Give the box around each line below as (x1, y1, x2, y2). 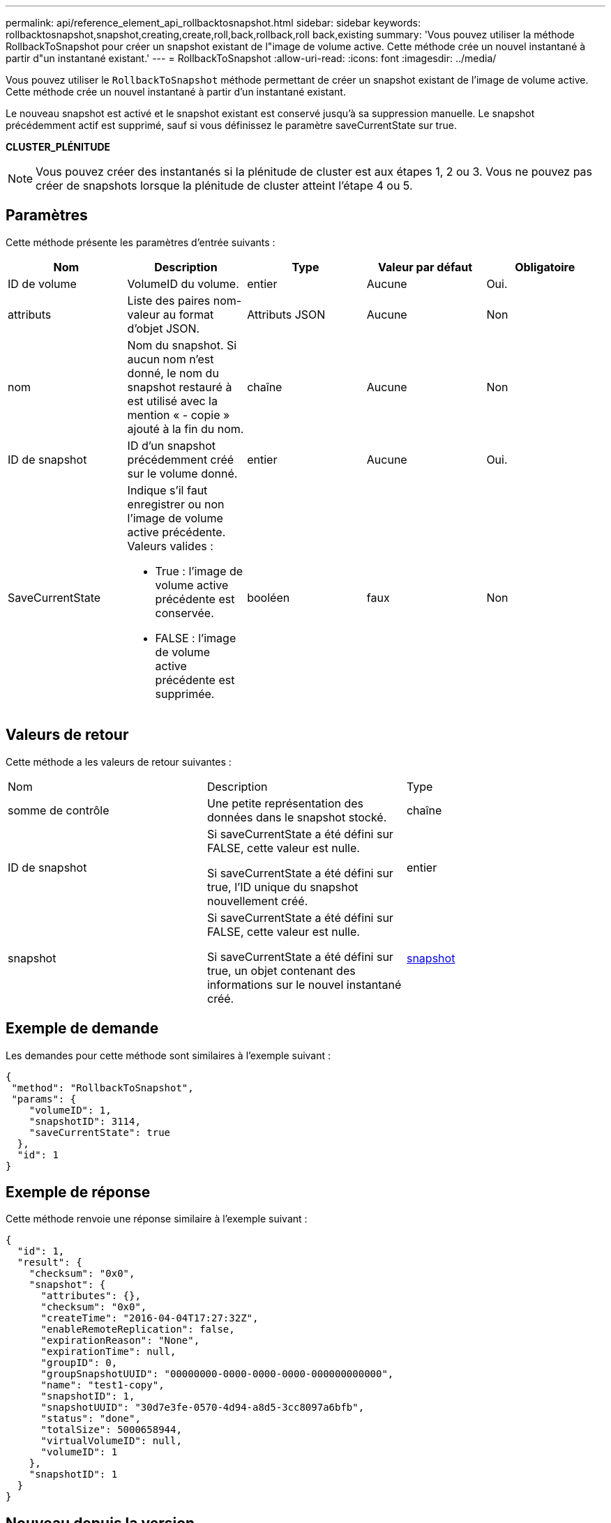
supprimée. (155, 686, 215, 701)
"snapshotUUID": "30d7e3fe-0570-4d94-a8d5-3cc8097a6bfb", (40, 1402, 365, 1414)
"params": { (11, 1093, 77, 1105)
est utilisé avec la (127, 393, 218, 408)
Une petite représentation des (206, 796, 364, 810)
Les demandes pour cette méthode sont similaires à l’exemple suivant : (6, 1049, 331, 1061)
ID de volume (8, 276, 77, 291)
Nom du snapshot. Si (127, 338, 237, 352)
